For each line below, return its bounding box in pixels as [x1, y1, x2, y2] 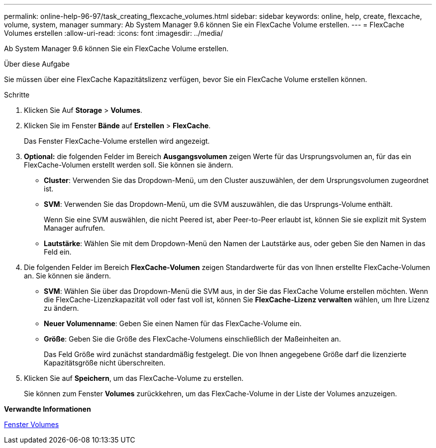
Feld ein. [44, 248, 72, 256]
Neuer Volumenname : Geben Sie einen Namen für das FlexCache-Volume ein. [44, 319, 302, 328]
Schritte [4, 90, 30, 99]
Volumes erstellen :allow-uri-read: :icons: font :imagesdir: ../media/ [4, 29, 223, 37]
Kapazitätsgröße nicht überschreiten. [44, 358, 165, 367]
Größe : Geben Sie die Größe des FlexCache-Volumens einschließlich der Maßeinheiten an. [44, 335, 341, 343]
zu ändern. [44, 304, 79, 312]
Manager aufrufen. [44, 224, 105, 232]
